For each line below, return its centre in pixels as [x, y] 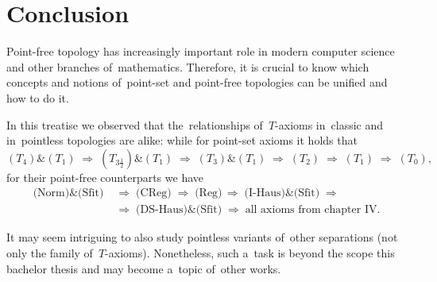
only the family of [50, 252]
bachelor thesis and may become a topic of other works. [144, 268]
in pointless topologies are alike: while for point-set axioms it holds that [182, 140]
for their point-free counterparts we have [105, 177]
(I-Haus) [265, 193]
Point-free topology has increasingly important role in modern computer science [201, 51]
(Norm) [51, 193]
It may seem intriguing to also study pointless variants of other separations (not [202, 237]
